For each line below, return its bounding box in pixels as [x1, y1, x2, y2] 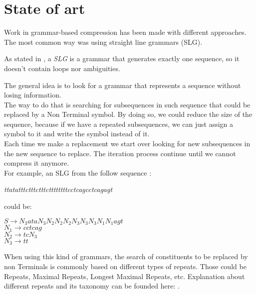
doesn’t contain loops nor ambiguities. [4, 63, 120, 73]
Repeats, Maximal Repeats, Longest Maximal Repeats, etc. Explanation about [4, 271, 245, 281]
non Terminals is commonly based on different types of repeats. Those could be [4, 261, 247, 272]
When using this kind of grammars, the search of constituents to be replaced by [4, 251, 248, 262]
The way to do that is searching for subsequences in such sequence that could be [4, 99, 251, 109]
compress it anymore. [4, 158, 69, 168]
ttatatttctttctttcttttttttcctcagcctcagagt [4, 184, 113, 195]
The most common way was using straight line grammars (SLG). [4, 36, 203, 47]
